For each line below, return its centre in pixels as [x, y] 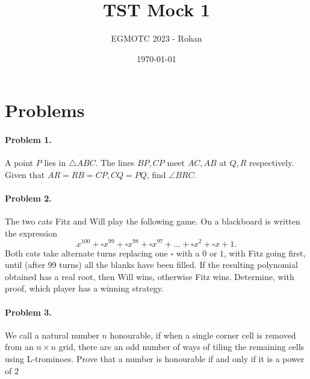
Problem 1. [28, 140]
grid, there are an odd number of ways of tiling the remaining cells [181, 347]
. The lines [115, 163]
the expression [31, 233]
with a [188, 253]
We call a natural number [52, 335]
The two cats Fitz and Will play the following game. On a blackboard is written [153, 221]
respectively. [271, 163]
